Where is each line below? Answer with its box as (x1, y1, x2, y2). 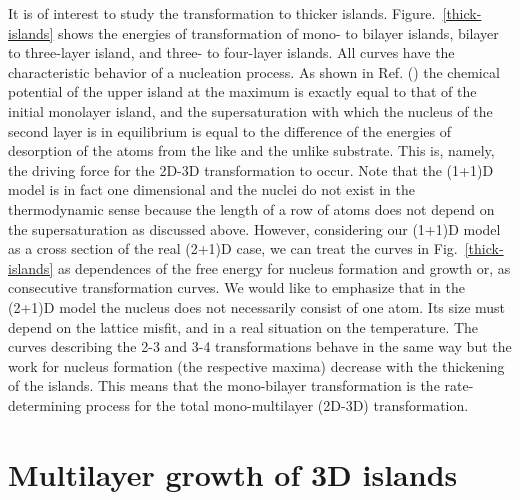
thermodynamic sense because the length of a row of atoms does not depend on (8, 198, 495, 219)
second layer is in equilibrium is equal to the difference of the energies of (8, 120, 451, 141)
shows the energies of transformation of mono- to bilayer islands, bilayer (57, 22, 499, 43)
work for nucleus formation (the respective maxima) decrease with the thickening (8, 355, 505, 376)
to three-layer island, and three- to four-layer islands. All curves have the (8, 42, 455, 63)
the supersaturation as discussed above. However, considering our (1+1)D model (8, 218, 501, 239)
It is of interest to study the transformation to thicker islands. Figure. (8, 3, 436, 23)
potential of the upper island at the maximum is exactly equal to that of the (8, 81, 477, 102)
